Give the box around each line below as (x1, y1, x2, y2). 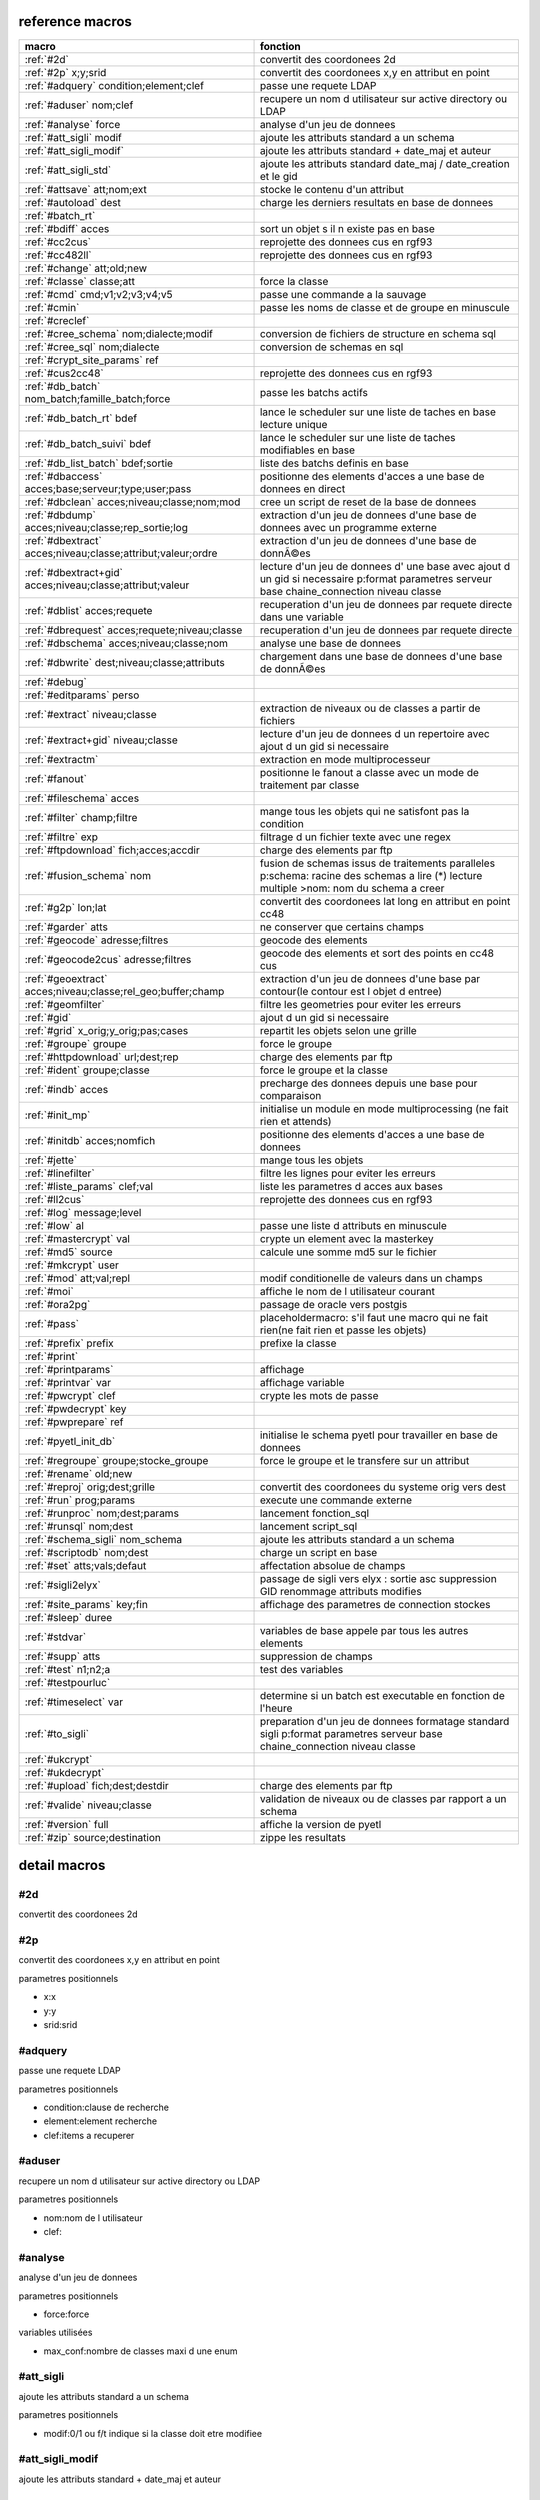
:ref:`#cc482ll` (24, 248, 92, 262)
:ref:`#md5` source (24, 1245, 113, 1259)
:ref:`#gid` (24, 1010, 72, 1024)
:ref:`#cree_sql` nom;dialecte (24, 340, 160, 354)
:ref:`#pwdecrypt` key (24, 1401, 127, 1415)
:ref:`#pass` (24, 1316, 80, 1330)
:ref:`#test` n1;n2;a (24, 1662, 111, 1676)
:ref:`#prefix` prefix (24, 1336, 114, 1350)
